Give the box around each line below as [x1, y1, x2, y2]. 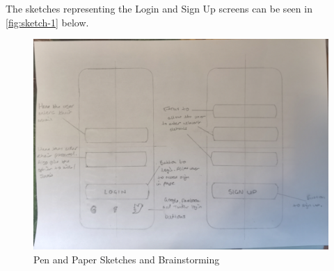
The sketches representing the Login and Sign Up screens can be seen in [6, 1, 312, 15]
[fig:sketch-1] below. [6, 15, 89, 29]
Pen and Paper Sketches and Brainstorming [33, 252, 220, 266]
